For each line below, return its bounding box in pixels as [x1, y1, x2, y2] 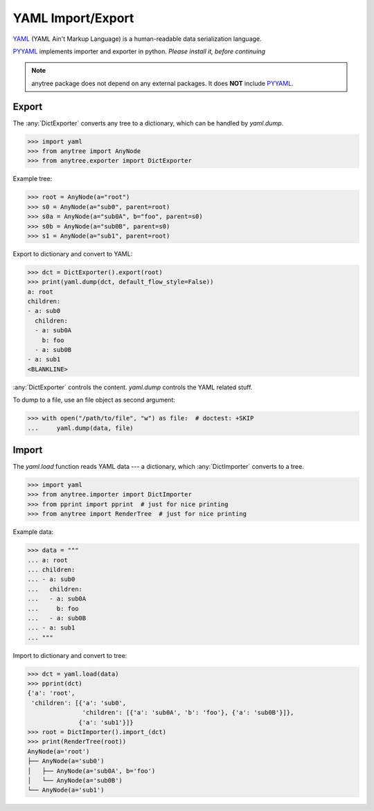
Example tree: [12, 175, 53, 183]
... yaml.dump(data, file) [27, 424, 134, 432]
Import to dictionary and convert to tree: [12, 651, 127, 659]
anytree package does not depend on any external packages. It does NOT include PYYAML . [31, 79, 294, 87]
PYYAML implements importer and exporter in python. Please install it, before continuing [12, 47, 266, 55]
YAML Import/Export [12, 10, 134, 26]
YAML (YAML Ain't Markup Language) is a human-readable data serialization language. [12, 35, 262, 43]
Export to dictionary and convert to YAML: [12, 249, 133, 258]
